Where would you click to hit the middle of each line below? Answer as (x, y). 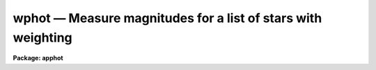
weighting (42, 37)
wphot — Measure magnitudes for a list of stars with (167, 18)
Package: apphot (38, 58)
